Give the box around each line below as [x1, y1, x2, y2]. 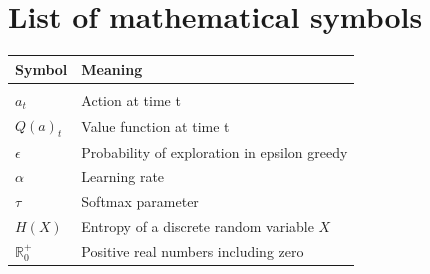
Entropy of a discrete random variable [81, 216, 314, 237]
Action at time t [81, 89, 181, 110]
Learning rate [81, 166, 165, 187]
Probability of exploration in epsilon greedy [81, 141, 348, 162]
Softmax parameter [81, 191, 199, 212]
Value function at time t [81, 115, 230, 136]
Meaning [81, 58, 143, 79]
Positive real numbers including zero [81, 240, 304, 261]
